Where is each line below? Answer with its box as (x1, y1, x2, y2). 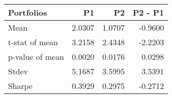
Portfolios (8, 7, 47, 18)
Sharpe (8, 80, 33, 91)
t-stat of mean (8, 36, 58, 48)
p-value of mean (8, 51, 64, 62)
